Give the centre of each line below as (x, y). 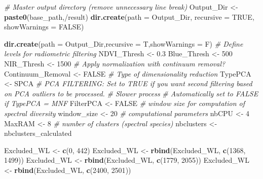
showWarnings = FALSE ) (44, 27)
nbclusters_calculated (38, 133)
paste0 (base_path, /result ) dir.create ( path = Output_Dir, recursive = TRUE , (129, 16)
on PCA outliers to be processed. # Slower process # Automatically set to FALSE (131, 93)
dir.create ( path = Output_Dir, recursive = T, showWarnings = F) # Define (124, 43)
